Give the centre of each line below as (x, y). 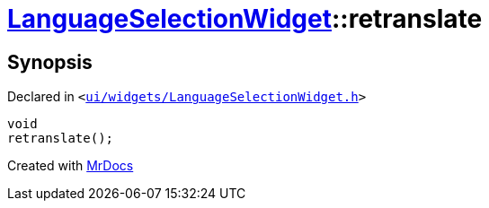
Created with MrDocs (71, 166)
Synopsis (50, 62)
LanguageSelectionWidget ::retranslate (245, 19)
